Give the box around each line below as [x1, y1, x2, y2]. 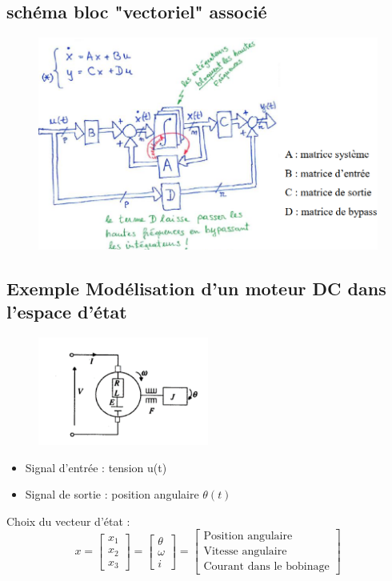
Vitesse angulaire [203, 546, 287, 558]
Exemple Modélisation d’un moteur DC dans [6, 275, 386, 300]
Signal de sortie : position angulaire [25, 486, 199, 503]
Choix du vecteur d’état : [6, 512, 130, 529]
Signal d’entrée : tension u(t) [25, 459, 167, 475]
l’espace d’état [6, 299, 127, 324]
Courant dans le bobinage [203, 561, 330, 573]
